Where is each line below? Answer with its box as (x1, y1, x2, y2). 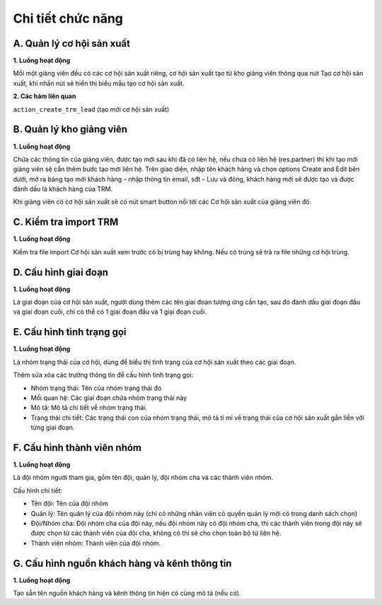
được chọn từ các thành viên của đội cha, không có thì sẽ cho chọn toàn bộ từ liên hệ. (30, 529, 282, 537)
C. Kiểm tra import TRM (13, 216, 119, 228)
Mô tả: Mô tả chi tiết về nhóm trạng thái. (30, 404, 148, 412)
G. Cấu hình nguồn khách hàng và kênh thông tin (13, 557, 232, 569)
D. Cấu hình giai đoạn (13, 266, 109, 278)
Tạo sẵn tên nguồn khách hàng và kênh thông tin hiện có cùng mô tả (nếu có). (13, 589, 241, 597)
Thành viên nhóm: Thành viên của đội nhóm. (30, 539, 161, 547)
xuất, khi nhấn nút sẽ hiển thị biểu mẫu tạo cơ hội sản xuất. (13, 78, 185, 88)
